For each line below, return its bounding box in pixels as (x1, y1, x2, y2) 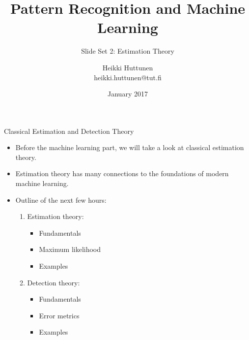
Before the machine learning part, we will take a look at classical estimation (15, 142, 244, 153)
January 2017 (108, 89, 148, 99)
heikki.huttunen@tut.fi (94, 72, 162, 82)
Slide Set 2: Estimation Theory (81, 46, 174, 56)
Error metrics (39, 310, 80, 320)
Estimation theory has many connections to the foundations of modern (15, 168, 229, 179)
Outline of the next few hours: (15, 194, 107, 205)
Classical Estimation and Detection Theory (4, 125, 134, 136)
